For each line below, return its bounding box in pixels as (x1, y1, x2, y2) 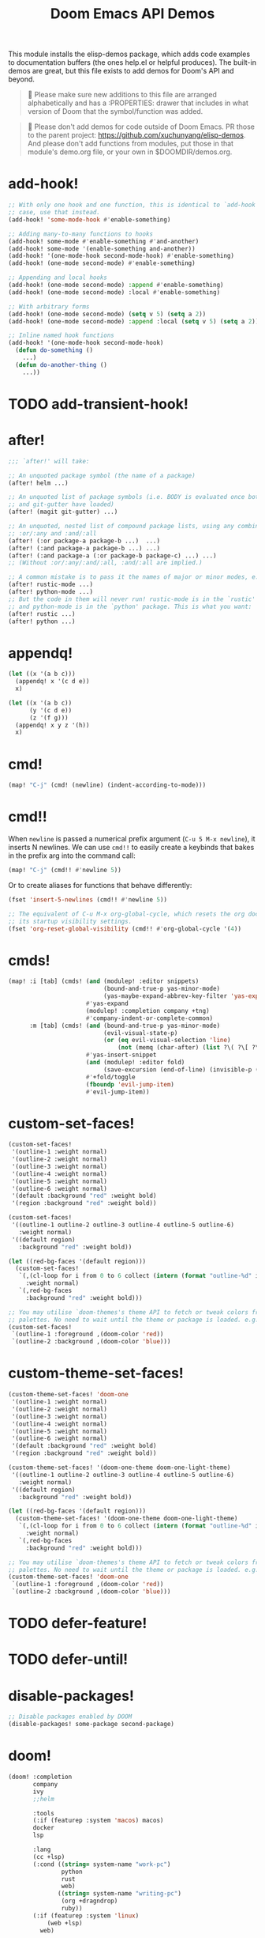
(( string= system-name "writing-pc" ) (58, 1890, 181, 1898)
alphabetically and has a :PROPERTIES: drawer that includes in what (27, 98, 248, 108)
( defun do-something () (15, 346, 93, 354)
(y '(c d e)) (28, 706, 73, 714)
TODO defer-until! (8, 1650, 129, 1668)
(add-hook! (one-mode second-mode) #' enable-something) (8, 259, 196, 267)
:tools (32, 1809, 55, 1817)
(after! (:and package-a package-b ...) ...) (8, 544, 160, 552)
